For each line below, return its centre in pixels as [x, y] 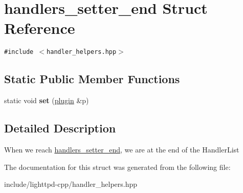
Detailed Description [60, 128]
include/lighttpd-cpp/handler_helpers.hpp [71, 184]
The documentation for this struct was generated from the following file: [117, 167]
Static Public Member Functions [92, 79]
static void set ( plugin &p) [47, 100]
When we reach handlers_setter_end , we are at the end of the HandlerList [122, 149]
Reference [40, 28]
